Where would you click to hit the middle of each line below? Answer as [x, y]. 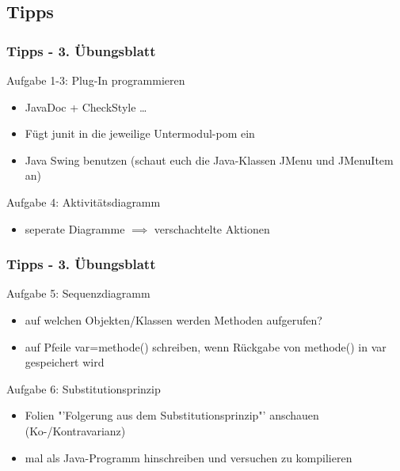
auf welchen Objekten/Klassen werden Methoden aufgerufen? [173, 319]
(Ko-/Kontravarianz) [75, 430]
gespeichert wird [65, 362]
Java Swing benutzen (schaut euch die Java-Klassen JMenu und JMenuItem [209, 160]
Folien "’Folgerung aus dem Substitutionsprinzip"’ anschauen [172, 415]
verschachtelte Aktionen [212, 228]
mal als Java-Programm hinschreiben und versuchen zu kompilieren [189, 457]
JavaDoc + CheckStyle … [86, 106]
